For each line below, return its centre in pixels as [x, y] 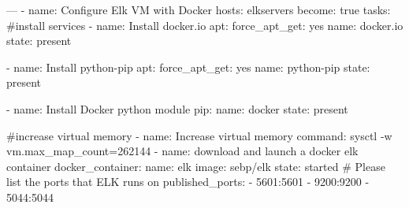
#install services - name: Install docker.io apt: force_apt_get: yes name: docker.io [205, 25]
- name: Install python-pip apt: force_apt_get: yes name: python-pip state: [188, 67]
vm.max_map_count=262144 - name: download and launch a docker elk [182, 151]
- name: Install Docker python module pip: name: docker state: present [177, 108]
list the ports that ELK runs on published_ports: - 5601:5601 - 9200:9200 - [188, 182]
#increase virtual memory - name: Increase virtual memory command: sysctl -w [199, 135]
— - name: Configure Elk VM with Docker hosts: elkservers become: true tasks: [199, 9]
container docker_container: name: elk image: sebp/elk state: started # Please [196, 166]
